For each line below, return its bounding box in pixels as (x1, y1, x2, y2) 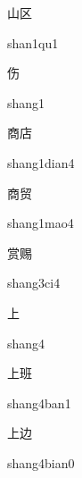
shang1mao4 (7, 214, 74, 232)
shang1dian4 (7, 153, 75, 172)
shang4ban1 (7, 393, 71, 412)
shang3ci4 (7, 273, 61, 292)
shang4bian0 (7, 453, 75, 472)
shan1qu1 (7, 33, 59, 52)
